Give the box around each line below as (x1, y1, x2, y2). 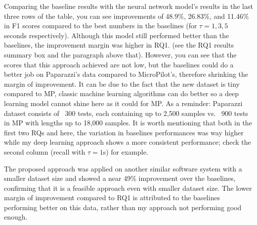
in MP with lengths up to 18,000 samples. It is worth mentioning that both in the (4, 117, 252, 128)
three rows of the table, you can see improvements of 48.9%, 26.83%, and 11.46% (4, 10, 249, 21)
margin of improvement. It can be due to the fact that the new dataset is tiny (4, 78, 240, 89)
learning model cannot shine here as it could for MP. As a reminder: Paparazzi (4, 98, 243, 108)
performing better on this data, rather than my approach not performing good (4, 202, 242, 212)
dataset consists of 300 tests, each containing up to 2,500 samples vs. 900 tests (4, 108, 248, 118)
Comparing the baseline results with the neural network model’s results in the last (4, 1, 253, 11)
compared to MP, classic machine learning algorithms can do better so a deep (4, 88, 239, 99)
